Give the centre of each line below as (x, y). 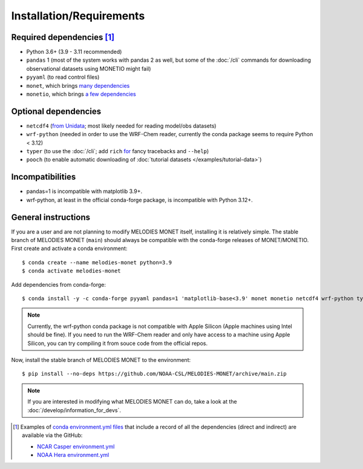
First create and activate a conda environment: (69, 249)
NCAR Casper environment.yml (76, 446)
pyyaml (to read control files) (63, 77)
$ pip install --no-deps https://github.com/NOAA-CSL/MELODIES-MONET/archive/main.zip (154, 374)
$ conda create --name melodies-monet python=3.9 (97, 262)
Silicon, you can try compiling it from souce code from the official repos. (118, 343)
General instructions (51, 217)
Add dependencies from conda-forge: (58, 284)
